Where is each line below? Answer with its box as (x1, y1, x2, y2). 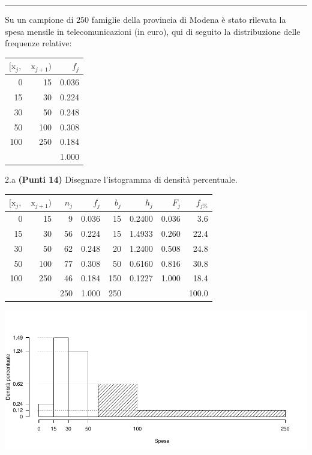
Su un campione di (5, 13, 74, 25)
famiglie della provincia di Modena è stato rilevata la (91, 13, 286, 25)
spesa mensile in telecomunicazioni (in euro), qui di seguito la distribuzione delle (5, 25, 301, 37)
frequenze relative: (5, 37, 72, 49)
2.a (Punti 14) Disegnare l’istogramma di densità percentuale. (5, 173, 238, 186)
